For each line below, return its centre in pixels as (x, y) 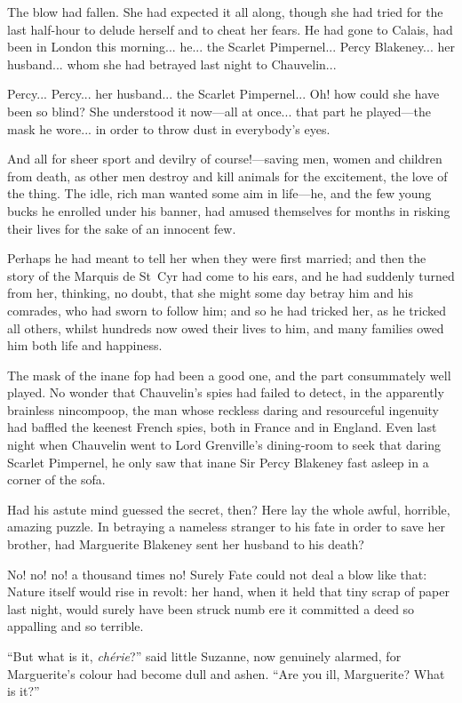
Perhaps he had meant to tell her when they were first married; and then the (217, 258)
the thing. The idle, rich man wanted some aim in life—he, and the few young (219, 193)
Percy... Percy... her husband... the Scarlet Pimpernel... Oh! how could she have (223, 94)
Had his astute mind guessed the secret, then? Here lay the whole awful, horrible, (229, 509)
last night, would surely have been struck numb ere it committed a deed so (211, 608)
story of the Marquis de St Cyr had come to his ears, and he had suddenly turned (231, 275)
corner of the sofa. (56, 479)
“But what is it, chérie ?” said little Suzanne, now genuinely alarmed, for (204, 656)
